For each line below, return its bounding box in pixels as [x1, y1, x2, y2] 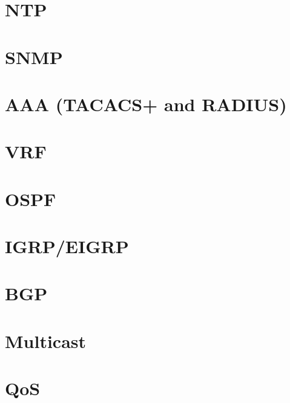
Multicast [5, 328, 87, 353]
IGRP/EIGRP [5, 234, 129, 259]
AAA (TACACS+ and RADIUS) [5, 91, 287, 116]
